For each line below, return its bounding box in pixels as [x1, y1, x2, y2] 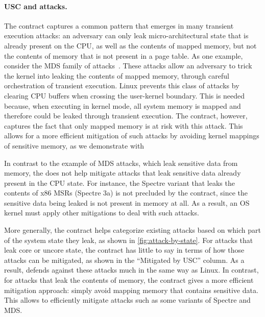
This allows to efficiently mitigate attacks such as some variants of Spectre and [4, 295, 251, 305]
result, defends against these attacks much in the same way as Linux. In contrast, [4, 264, 259, 275]
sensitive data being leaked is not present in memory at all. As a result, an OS [4, 197, 250, 208]
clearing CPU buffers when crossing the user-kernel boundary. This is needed [4, 90, 245, 101]
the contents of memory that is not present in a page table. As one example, [4, 50, 243, 61]
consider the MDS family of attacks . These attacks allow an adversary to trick [4, 60, 252, 71]
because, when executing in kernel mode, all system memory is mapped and [4, 100, 241, 111]
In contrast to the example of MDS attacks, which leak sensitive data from [4, 157, 238, 168]
